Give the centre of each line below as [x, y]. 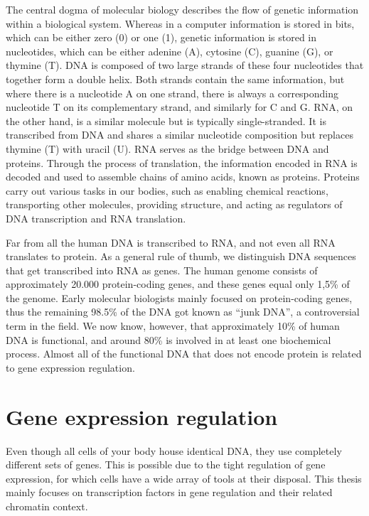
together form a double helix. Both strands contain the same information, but [175, 79]
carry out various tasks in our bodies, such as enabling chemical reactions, [167, 190]
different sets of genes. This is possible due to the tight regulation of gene [166, 464]
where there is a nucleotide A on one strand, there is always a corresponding [172, 93]
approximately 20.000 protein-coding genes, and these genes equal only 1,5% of [178, 284]
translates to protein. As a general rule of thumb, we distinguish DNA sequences [181, 256]
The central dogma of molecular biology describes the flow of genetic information [182, 9]
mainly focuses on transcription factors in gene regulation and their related [169, 492]
